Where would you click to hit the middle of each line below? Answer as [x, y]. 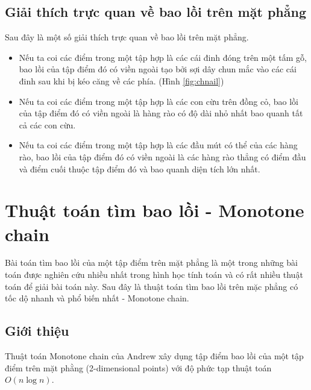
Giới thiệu [37, 331]
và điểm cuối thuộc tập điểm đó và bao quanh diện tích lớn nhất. [140, 168]
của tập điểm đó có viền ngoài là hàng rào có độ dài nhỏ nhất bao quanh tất [161, 113]
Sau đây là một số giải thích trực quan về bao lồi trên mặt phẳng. [127, 37]
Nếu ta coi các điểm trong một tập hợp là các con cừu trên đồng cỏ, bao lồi [159, 101]
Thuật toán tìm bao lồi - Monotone [155, 210]
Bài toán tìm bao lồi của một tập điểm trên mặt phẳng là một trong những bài [152, 263]
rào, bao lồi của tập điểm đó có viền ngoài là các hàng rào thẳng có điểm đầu [162, 156]
